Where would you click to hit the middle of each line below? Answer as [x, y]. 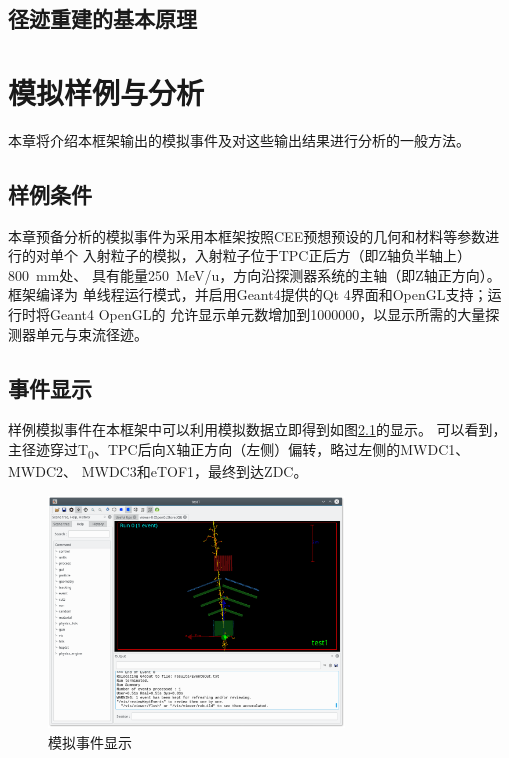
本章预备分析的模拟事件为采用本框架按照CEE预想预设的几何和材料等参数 [247, 235]
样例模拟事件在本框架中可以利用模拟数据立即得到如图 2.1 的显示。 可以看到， [257, 429]
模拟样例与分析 [106, 91]
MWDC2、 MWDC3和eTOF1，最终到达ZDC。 [158, 471]
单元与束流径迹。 [91, 333]
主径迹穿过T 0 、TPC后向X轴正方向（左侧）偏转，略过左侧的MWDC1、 [239, 450]
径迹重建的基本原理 [102, 18]
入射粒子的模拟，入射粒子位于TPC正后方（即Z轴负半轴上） [276, 255]
